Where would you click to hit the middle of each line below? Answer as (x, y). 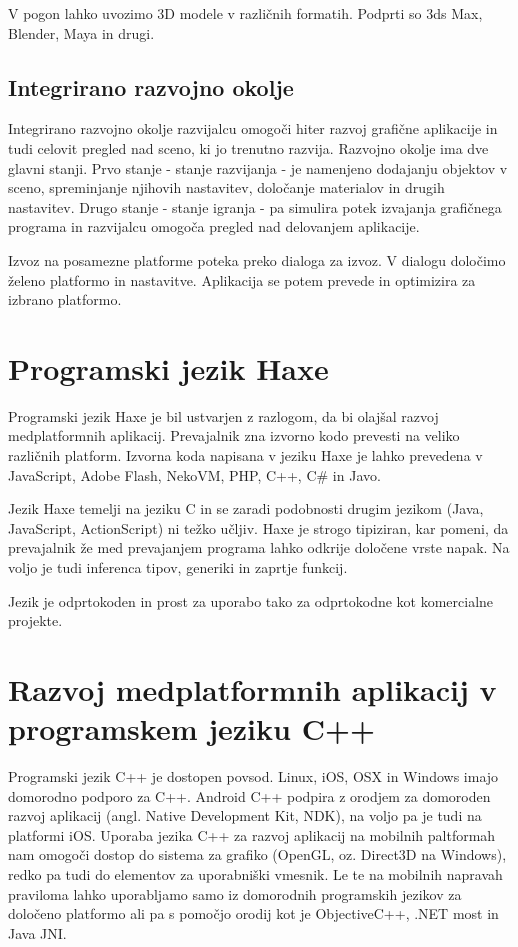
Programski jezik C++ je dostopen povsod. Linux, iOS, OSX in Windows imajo (253, 776)
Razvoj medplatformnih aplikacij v (252, 688)
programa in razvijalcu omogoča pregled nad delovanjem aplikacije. (214, 226)
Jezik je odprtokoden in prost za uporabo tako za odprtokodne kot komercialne (251, 600)
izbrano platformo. (65, 299)
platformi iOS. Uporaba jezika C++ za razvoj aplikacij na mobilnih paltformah (252, 834)
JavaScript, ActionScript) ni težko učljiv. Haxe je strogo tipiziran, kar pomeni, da (258, 527)
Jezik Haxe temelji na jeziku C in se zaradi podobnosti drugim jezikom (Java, (246, 508)
